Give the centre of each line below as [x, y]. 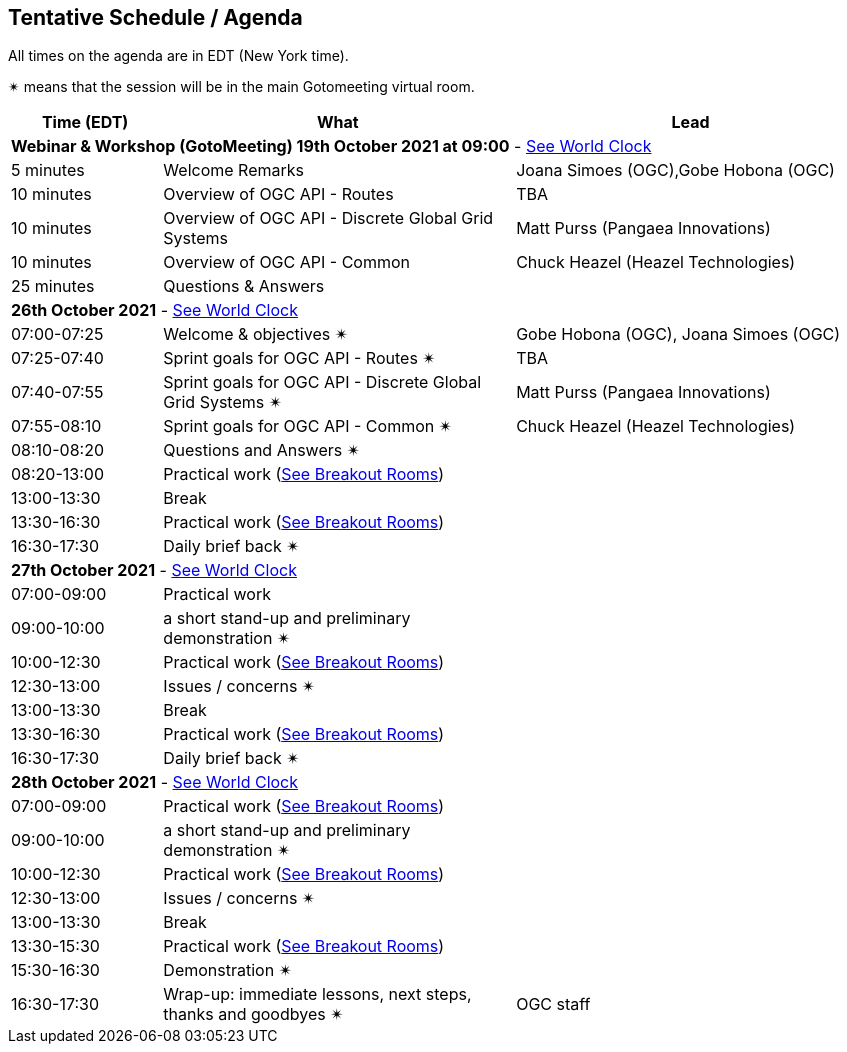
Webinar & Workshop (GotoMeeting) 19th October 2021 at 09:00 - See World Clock [331, 146]
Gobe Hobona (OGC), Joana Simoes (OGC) [678, 334]
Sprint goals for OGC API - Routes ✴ [299, 358]
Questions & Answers [244, 286]
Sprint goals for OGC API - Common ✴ [308, 426]
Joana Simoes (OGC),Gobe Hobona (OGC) [675, 170]
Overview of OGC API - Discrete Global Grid [328, 218]
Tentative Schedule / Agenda [155, 17]
